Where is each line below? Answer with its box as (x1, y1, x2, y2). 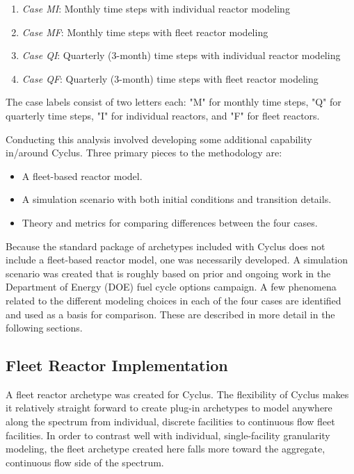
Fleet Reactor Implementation (6, 354, 228, 376)
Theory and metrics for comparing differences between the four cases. (22, 215, 318, 229)
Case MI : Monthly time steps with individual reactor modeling (22, 1, 290, 15)
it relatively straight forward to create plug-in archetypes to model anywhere (6, 400, 332, 415)
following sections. (6, 320, 83, 335)
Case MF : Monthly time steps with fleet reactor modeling (22, 24, 268, 39)
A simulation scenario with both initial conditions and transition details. (22, 192, 332, 206)
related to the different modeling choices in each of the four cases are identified (6, 293, 341, 307)
